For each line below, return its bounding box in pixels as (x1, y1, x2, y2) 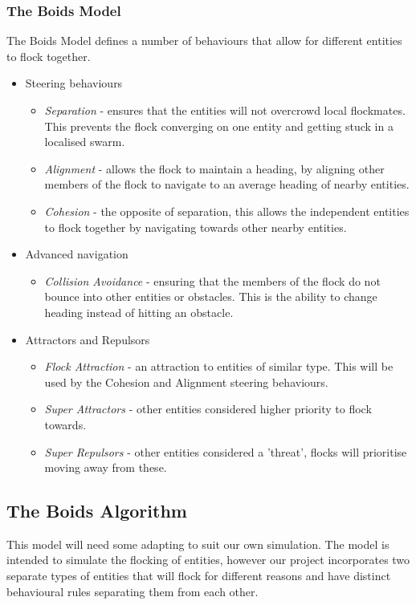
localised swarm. (44, 133, 125, 150)
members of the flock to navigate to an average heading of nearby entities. (44, 176, 410, 193)
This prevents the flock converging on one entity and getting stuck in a (44, 117, 394, 134)
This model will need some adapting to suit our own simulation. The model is (6, 535, 389, 552)
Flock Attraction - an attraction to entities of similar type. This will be (44, 358, 394, 375)
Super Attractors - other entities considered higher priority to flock (44, 400, 372, 417)
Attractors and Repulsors (25, 331, 150, 347)
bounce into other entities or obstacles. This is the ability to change (44, 288, 377, 305)
